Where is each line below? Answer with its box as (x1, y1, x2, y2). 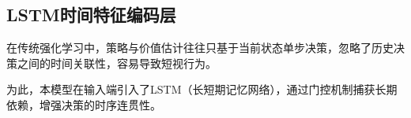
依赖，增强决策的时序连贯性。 (6, 96, 161, 112)
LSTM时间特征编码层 (6, 2, 176, 27)
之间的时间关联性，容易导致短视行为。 (17, 54, 217, 71)
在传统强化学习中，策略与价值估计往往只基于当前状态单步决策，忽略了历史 (6, 39, 394, 56)
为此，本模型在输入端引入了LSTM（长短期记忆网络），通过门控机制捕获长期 (6, 81, 398, 98)
